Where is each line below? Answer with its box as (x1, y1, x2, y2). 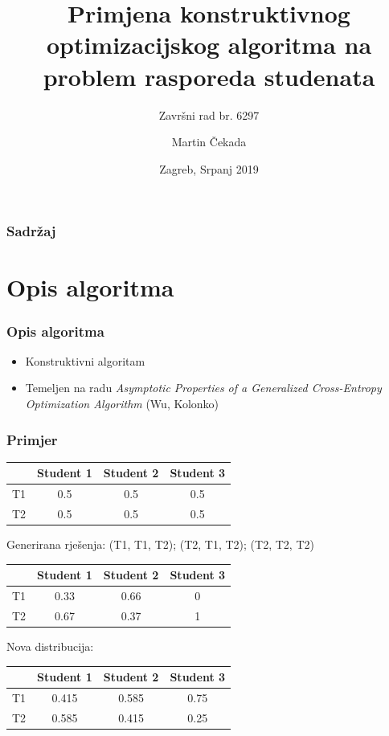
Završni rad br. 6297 (158, 106, 260, 123)
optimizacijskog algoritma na (46, 28, 372, 61)
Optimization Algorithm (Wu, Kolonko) (25, 395, 219, 411)
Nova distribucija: (6, 637, 94, 654)
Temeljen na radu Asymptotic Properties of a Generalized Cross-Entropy (25, 379, 382, 396)
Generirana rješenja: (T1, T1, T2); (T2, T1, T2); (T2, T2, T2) (6, 536, 314, 553)
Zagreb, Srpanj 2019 (159, 160, 259, 177)
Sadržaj (6, 221, 56, 241)
